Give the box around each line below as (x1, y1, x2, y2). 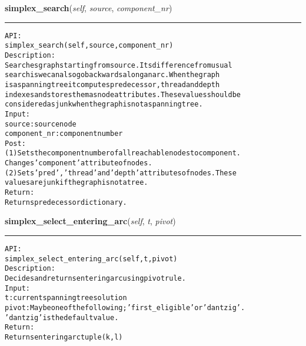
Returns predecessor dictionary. (5, 198, 127, 207)
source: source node (5, 119, 76, 128)
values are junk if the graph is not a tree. (5, 178, 148, 187)
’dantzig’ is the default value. (5, 313, 119, 322)
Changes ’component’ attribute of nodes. (5, 159, 152, 168)
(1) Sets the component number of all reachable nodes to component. (5, 149, 241, 158)
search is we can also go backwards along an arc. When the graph (5, 71, 220, 79)
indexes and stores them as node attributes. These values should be (5, 90, 241, 99)
